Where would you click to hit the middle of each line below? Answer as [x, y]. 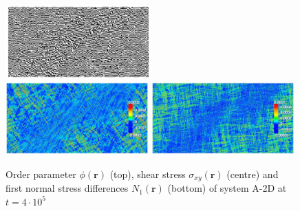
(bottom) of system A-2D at [227, 188]
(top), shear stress [148, 174]
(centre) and [253, 174]
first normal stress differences [67, 188]
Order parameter [41, 174]
